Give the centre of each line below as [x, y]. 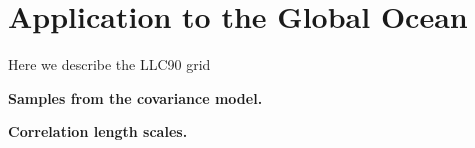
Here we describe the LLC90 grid [109, 64]
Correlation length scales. [98, 131]
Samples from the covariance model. [135, 97]
